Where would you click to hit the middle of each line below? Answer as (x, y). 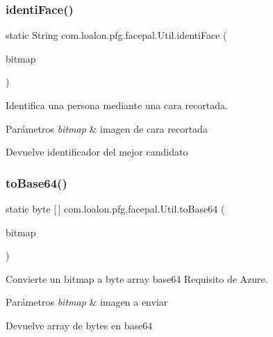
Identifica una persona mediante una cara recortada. (117, 105)
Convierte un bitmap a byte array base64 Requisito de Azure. (137, 278)
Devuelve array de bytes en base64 (79, 325)
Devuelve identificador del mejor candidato (97, 152)
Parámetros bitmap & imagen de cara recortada (107, 128)
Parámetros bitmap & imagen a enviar (87, 302)
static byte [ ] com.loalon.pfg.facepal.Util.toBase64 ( (115, 208)
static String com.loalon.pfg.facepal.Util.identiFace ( (116, 35)
